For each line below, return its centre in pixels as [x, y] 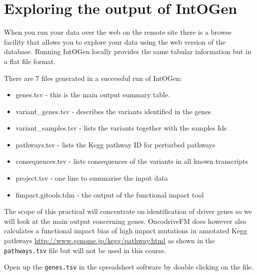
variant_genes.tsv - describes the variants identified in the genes [113, 111]
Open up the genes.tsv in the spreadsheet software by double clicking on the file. [129, 267]
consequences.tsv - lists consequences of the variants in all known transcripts [132, 161]
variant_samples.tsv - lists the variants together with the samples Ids [121, 128]
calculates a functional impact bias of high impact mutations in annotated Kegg [126, 231]
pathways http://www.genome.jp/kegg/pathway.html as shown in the [110, 241]
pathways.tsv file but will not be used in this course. [85, 250]
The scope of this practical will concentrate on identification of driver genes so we [128, 211]
